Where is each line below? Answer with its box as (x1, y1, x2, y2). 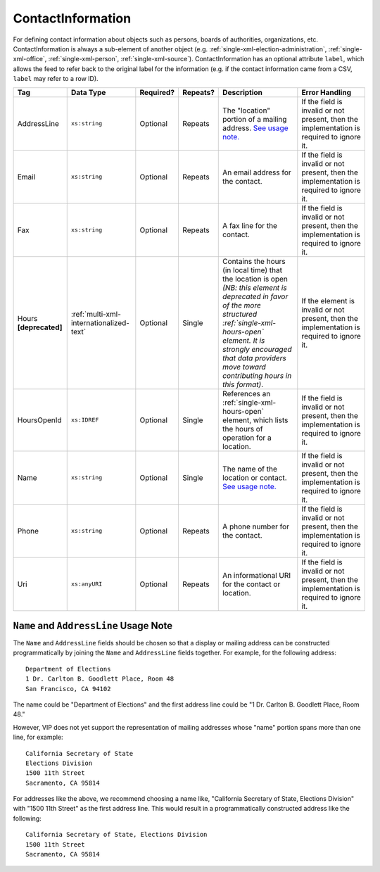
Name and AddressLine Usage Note (13, 619, 173, 631)
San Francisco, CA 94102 (25, 685, 111, 693)
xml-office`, (13, 55, 47, 63)
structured (222, 309, 257, 319)
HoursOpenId (17, 415, 63, 425)
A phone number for (222, 522, 290, 531)
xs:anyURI (70, 581, 103, 588)
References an (222, 388, 271, 398)
